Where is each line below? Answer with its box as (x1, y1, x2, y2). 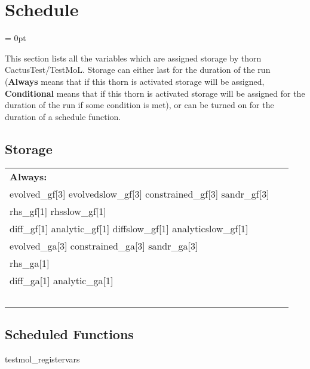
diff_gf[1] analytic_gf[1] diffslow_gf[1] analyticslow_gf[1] (10, 222, 248, 236)
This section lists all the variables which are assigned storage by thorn (5, 51, 262, 64)
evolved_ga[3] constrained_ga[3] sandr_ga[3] (10, 239, 198, 253)
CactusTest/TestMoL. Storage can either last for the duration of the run (5, 63, 271, 76)
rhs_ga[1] (10, 256, 50, 270)
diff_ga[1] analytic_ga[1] (10, 273, 113, 288)
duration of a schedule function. (5, 110, 121, 122)
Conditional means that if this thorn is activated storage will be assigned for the (5, 87, 305, 99)
